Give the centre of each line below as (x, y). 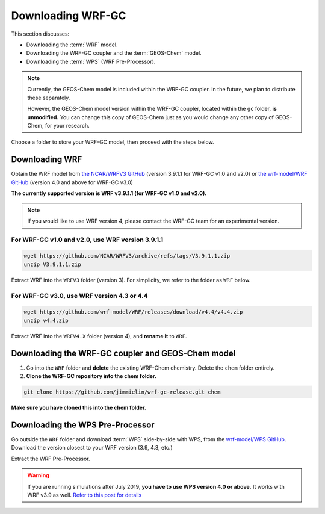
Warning (38, 475)
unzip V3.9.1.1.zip (52, 264)
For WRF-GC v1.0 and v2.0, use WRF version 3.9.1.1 (87, 240)
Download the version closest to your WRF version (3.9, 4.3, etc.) (92, 448)
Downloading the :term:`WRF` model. (72, 45)
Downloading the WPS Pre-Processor (83, 425)
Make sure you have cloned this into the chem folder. (79, 408)
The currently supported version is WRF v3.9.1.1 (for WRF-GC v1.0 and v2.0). (109, 193)
